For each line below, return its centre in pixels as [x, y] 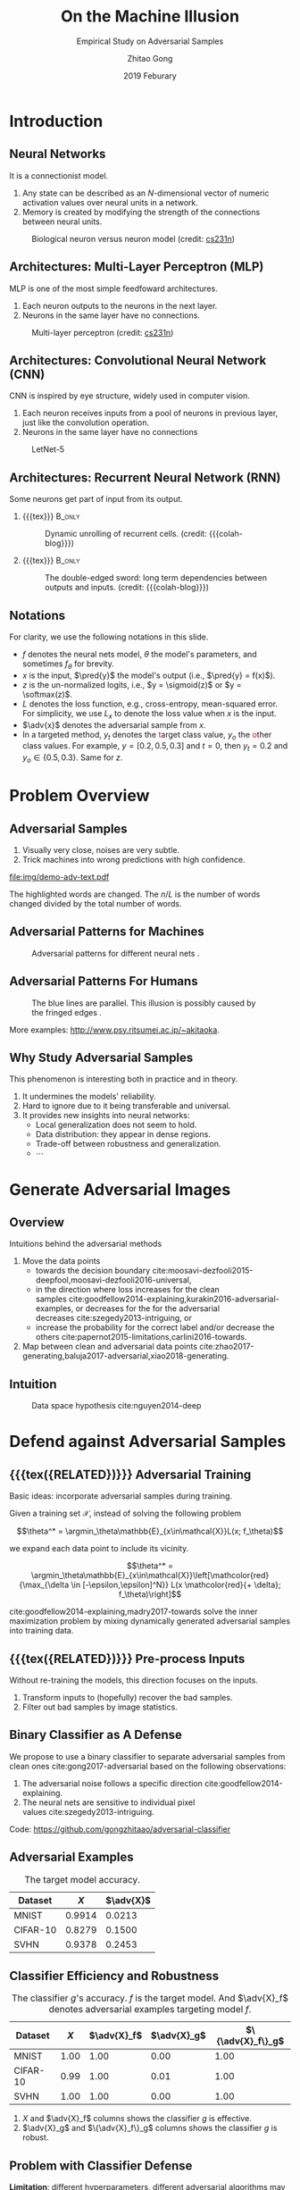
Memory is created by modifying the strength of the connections [141, 212]
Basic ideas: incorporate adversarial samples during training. [121, 1496]
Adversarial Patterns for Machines [107, 932]
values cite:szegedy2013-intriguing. [88, 1811]
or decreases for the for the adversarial [148, 1308]
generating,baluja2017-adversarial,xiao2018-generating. [125, 1356]
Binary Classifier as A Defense [96, 1735]
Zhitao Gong [150, 58]
